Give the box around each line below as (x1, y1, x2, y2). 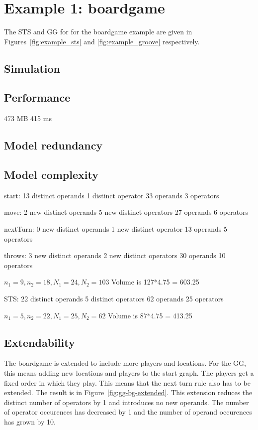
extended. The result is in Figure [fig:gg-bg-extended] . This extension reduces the (4, 387, 253, 398)
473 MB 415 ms (4, 113, 52, 124)
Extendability (4, 334, 75, 350)
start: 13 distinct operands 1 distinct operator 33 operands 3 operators (4, 190, 219, 200)
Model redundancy (4, 138, 103, 153)
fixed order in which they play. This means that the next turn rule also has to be (4, 377, 251, 388)
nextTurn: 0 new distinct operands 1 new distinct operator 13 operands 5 (4, 224, 227, 234)
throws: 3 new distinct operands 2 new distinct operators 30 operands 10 (4, 250, 226, 261)
